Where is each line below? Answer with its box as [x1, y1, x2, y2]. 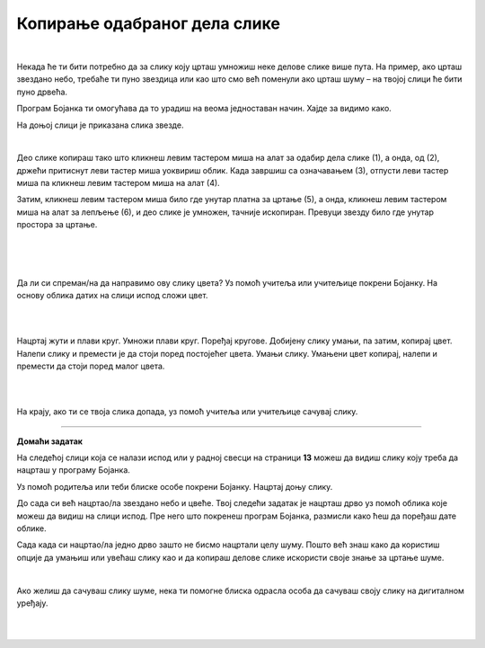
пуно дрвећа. [16, 86, 67, 97]
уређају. [16, 598, 48, 608]
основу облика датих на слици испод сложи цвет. [16, 290, 208, 301]
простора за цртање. [16, 219, 98, 230]
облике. [16, 523, 47, 534]
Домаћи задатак [16, 436, 83, 447]
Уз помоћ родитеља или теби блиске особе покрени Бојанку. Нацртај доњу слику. [16, 481, 333, 492]
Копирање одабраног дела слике [16, 13, 280, 33]
